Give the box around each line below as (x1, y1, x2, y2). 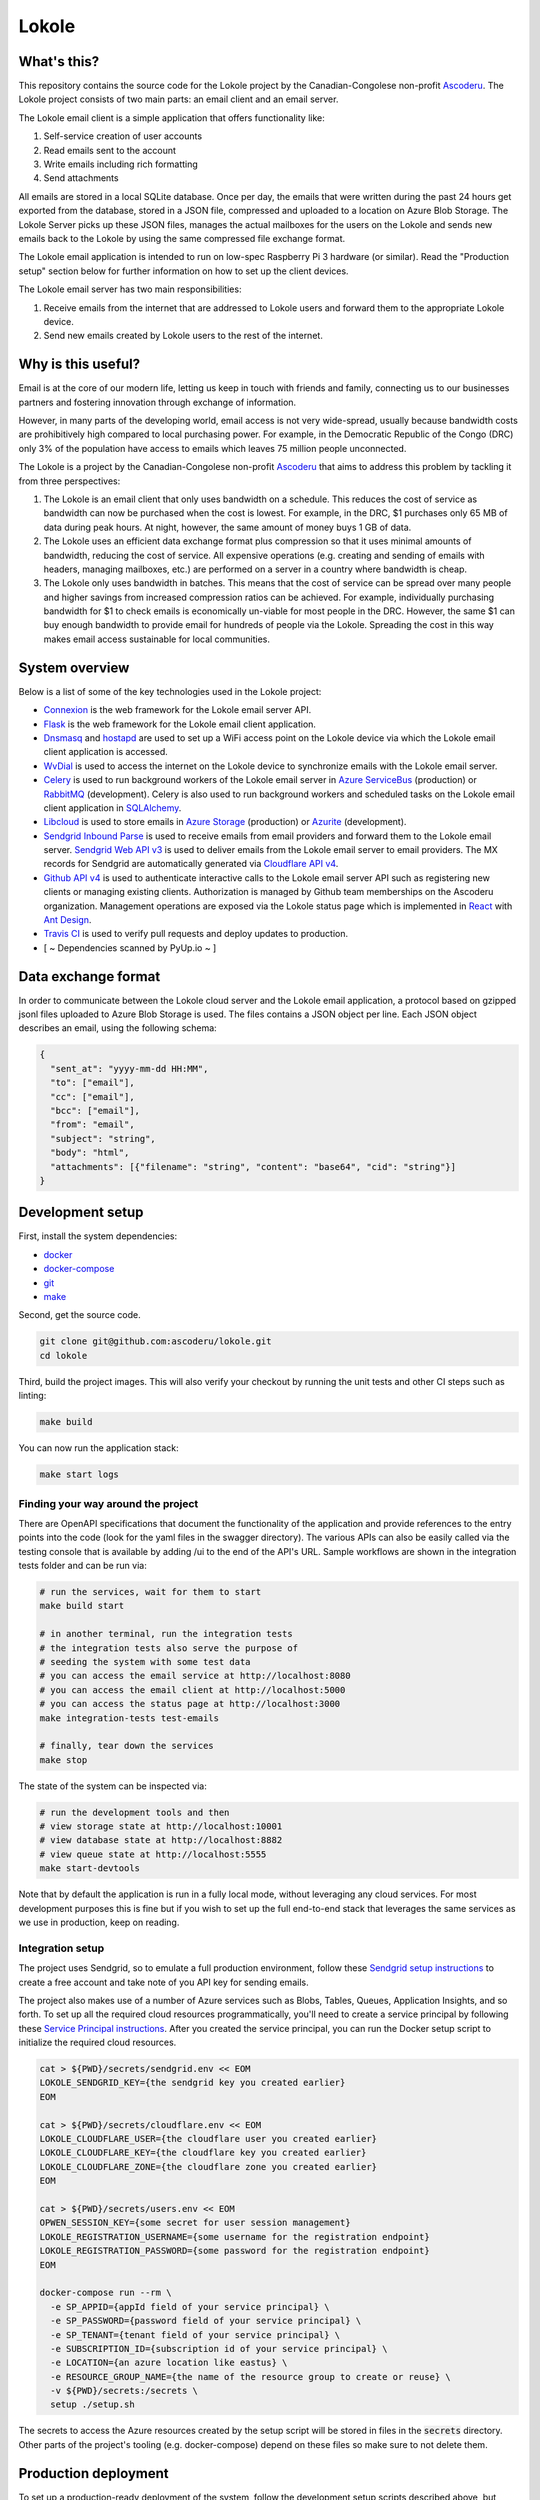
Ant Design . (43, 914, 92, 926)
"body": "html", (50, 1147, 130, 1159)
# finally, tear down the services (39, 1740, 214, 1752)
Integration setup (18, 1941, 105, 1955)
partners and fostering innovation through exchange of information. (18, 396, 297, 408)
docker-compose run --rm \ (39, 2287, 172, 2299)
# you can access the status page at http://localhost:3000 (39, 1698, 341, 1710)
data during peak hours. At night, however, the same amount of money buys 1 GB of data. (43, 521, 412, 533)
